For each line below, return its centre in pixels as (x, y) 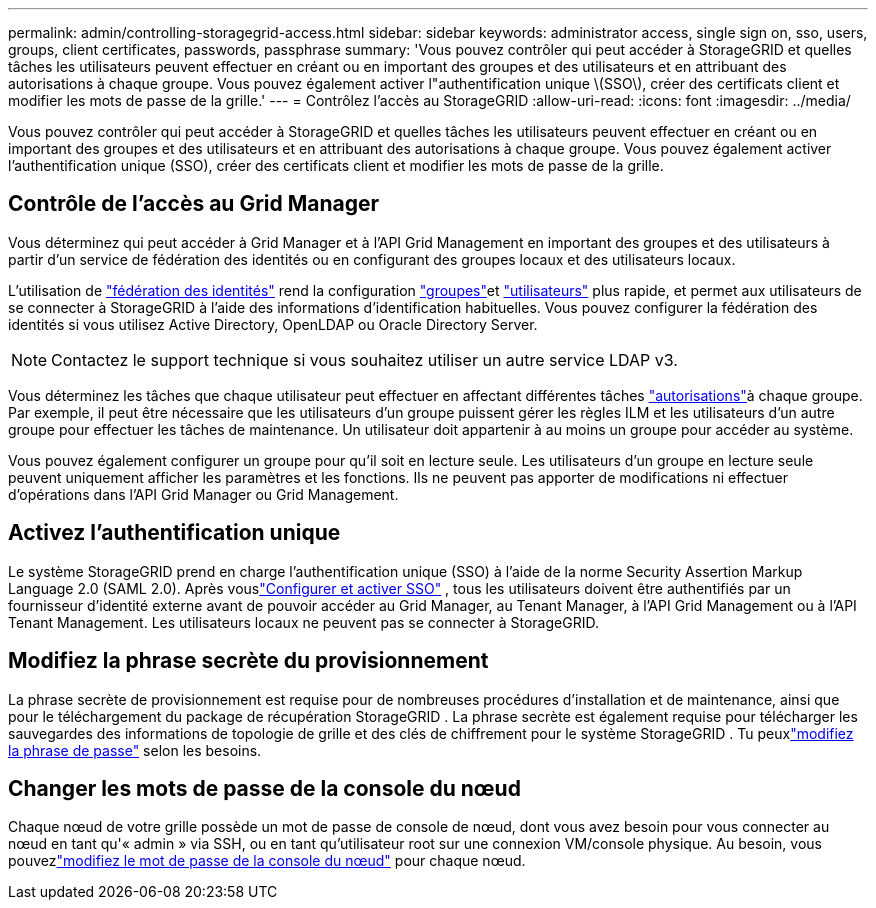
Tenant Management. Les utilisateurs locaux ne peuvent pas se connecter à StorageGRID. (303, 622)
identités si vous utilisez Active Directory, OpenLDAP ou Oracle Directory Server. (273, 324)
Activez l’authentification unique (174, 533)
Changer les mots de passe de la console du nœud (264, 788)
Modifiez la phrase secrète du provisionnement (248, 661)
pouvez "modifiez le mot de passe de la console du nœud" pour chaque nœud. (267, 861)
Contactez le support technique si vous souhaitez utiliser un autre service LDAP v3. (364, 359)
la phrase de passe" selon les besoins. (135, 750)
